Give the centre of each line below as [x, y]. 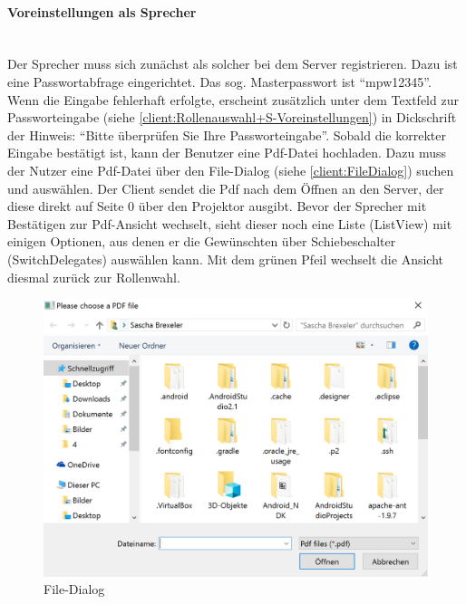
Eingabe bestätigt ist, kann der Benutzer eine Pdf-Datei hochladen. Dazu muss [227, 153]
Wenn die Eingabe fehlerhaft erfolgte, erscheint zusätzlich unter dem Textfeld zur [233, 99]
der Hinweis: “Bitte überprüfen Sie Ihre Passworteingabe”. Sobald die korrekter [227, 134]
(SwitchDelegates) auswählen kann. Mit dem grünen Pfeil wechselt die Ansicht [225, 259]
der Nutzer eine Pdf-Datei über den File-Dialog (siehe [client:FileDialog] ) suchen [231, 170]
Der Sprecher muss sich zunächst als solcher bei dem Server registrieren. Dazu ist [233, 64]
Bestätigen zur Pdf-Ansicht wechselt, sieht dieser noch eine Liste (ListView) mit [230, 223]
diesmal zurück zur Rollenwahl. [94, 277]
